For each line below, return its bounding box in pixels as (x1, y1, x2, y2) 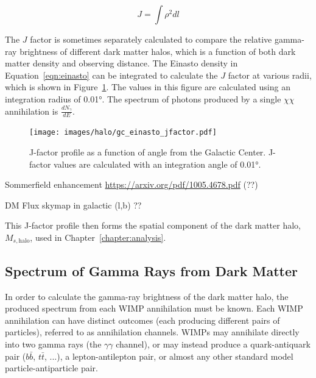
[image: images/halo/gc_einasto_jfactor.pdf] (29, 128, 217, 137)
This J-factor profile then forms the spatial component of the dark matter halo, (5, 219, 301, 232)
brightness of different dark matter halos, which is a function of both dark (19, 45, 296, 57)
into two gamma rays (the (5, 338, 102, 351)
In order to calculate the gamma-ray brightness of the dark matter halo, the (5, 290, 289, 302)
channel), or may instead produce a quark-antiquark (116, 338, 311, 351)
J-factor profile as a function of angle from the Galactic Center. (29, 146, 266, 159)
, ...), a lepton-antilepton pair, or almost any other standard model (44, 349, 293, 362)
